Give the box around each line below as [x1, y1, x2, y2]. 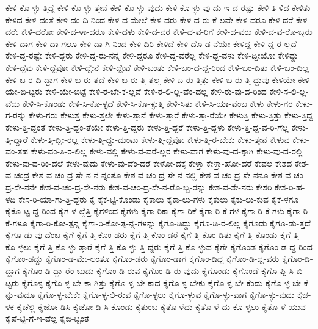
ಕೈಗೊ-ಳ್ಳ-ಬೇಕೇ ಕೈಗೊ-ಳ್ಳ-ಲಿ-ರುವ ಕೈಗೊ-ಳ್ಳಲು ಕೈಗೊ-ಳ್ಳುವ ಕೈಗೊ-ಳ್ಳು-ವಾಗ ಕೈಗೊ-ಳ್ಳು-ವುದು [37, 288, 295, 301]
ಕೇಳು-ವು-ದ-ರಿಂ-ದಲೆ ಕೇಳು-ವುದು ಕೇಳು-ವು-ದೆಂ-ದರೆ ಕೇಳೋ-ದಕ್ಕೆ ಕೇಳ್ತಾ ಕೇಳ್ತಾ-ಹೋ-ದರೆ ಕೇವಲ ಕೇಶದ [5, 156, 292, 169]
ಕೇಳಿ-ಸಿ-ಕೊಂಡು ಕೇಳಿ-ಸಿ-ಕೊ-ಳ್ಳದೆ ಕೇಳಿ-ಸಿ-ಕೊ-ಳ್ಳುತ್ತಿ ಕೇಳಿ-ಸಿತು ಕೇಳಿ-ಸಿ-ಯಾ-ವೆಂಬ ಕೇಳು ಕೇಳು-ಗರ [22, 96, 293, 109]
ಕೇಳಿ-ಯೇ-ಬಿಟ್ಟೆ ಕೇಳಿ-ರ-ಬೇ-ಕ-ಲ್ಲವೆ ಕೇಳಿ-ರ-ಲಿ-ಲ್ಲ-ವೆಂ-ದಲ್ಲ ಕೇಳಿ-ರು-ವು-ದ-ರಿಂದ [45, 85, 267, 98]
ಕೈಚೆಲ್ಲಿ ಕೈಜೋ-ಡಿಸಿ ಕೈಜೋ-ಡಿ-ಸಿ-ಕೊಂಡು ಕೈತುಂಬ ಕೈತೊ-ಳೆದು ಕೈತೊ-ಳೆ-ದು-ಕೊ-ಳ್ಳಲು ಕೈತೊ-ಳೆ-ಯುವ [16, 300, 306, 313]
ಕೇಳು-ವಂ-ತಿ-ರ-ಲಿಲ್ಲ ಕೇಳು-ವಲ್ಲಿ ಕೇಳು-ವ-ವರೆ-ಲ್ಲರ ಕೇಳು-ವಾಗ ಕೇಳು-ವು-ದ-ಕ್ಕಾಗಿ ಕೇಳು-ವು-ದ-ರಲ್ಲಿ [31, 145, 303, 157]
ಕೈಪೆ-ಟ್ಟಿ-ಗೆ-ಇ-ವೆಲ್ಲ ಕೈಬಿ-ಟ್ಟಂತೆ [5, 312, 89, 325]
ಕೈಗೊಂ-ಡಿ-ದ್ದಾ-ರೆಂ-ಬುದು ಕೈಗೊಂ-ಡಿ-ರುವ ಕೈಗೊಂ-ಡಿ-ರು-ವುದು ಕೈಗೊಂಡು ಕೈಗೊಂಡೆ [22, 264, 259, 277]
